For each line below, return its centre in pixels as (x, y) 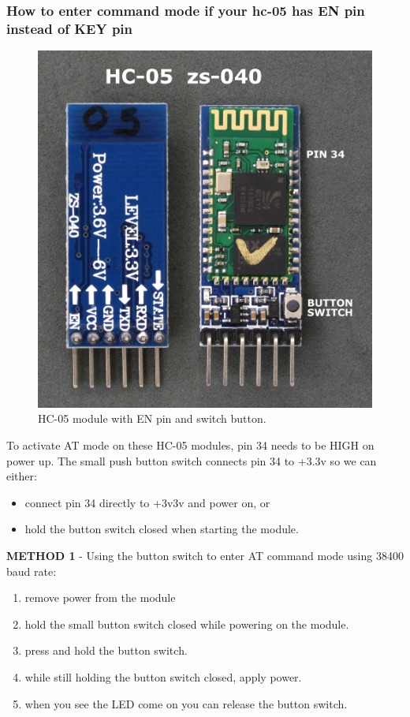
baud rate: (32, 571)
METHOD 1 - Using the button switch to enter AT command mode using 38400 (205, 556)
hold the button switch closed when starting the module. (162, 529)
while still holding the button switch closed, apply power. (163, 677)
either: (22, 476)
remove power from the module (100, 597)
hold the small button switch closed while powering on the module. (187, 624)
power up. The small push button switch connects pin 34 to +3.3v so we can (192, 460)
